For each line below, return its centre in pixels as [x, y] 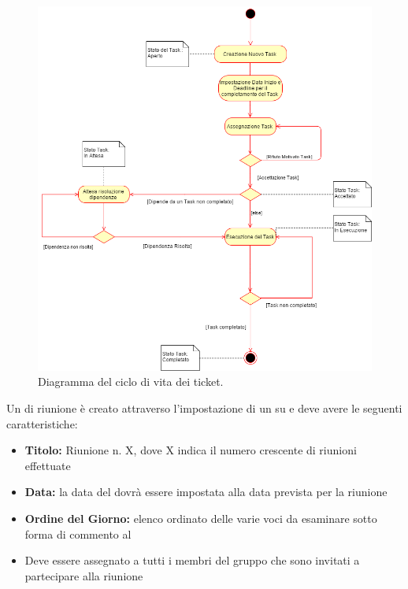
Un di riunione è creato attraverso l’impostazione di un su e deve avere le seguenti [204, 408]
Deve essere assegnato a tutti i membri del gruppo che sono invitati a [192, 560]
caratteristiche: [42, 423]
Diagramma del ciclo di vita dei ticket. [131, 382]
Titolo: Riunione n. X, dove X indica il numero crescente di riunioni [191, 450]
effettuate [48, 465]
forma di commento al [78, 533]
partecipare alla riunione [84, 575]
